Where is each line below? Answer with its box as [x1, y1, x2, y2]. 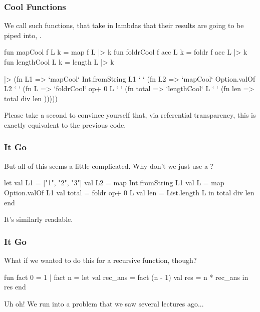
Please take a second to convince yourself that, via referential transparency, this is [4, 110, 256, 120]
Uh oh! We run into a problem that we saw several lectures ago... [4, 298, 204, 308]
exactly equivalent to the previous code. [4, 119, 126, 130]
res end [4, 281, 26, 292]
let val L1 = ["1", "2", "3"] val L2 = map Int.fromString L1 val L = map [4, 177, 224, 188]
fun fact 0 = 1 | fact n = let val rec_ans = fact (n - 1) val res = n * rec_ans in [4, 271, 248, 282]
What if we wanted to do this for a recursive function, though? [4, 254, 197, 265]
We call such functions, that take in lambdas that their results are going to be [4, 20, 244, 31]
